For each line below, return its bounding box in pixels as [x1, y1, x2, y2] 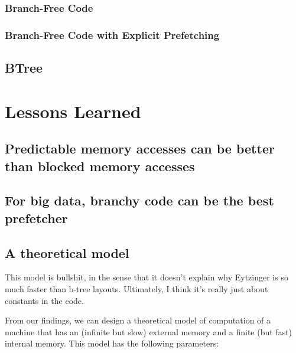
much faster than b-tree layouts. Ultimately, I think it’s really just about [5, 282, 268, 295]
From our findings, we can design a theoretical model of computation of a [5, 314, 271, 326]
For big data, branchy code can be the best [5, 191, 274, 210]
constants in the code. [5, 294, 84, 306]
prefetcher [5, 208, 68, 227]
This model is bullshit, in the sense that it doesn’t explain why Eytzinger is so [5, 271, 288, 283]
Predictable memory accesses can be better [5, 139, 275, 158]
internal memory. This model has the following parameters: [5, 337, 219, 349]
